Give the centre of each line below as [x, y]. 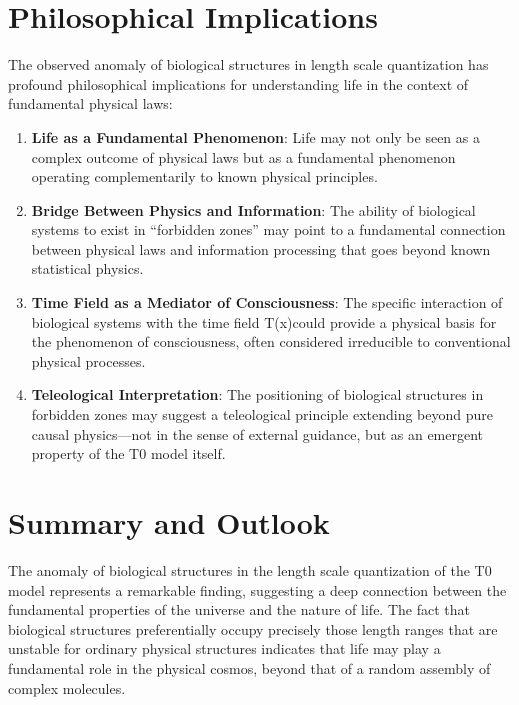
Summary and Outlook [169, 522]
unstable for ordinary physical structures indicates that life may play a [224, 648]
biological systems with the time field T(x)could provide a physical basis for [264, 321]
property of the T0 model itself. [128, 453]
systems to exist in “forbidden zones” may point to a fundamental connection [268, 229]
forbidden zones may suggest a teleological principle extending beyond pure [262, 414]
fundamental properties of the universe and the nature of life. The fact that [239, 609]
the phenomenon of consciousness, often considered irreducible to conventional [271, 341]
